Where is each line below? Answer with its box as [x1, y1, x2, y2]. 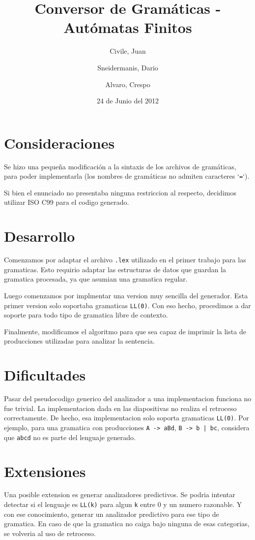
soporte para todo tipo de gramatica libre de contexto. [4, 310, 168, 320]
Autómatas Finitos [63, 17, 192, 37]
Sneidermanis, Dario [97, 62, 158, 72]
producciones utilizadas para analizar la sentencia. [4, 336, 155, 346]
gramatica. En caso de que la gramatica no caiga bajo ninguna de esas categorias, [4, 518, 250, 529]
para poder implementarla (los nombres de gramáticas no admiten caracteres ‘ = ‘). [4, 171, 250, 181]
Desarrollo [4, 226, 75, 246]
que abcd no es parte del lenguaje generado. [4, 432, 136, 442]
